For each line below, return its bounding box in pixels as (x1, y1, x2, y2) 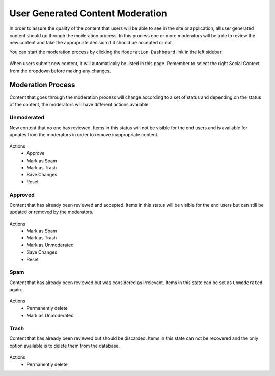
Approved (9, 191, 35, 198)
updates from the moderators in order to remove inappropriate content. (9, 132, 159, 138)
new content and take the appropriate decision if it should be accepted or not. (9, 40, 173, 46)
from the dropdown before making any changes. (9, 68, 112, 74)
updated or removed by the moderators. (9, 209, 94, 215)
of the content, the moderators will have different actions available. (9, 101, 150, 107)
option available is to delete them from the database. (9, 342, 120, 349)
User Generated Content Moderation (9, 8, 168, 19)
